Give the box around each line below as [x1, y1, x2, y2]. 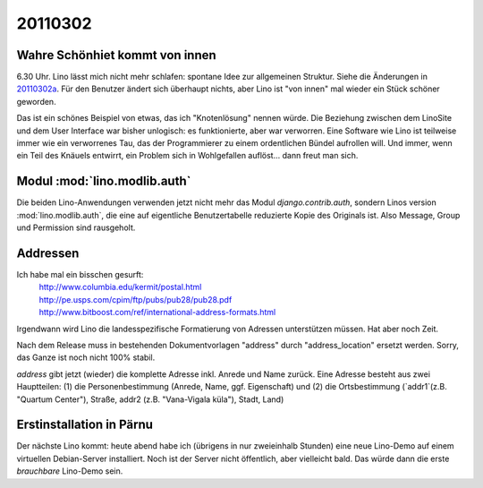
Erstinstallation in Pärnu [16, 417, 154, 432]
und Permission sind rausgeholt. [16, 222, 136, 233]
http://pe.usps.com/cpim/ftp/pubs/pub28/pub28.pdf [38, 294, 233, 304]
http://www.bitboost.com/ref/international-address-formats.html [38, 307, 276, 318]
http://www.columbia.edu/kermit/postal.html [38, 282, 202, 293]
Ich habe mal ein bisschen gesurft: [16, 270, 144, 279]
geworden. [16, 96, 57, 107]
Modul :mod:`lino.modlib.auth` [16, 174, 191, 189]
